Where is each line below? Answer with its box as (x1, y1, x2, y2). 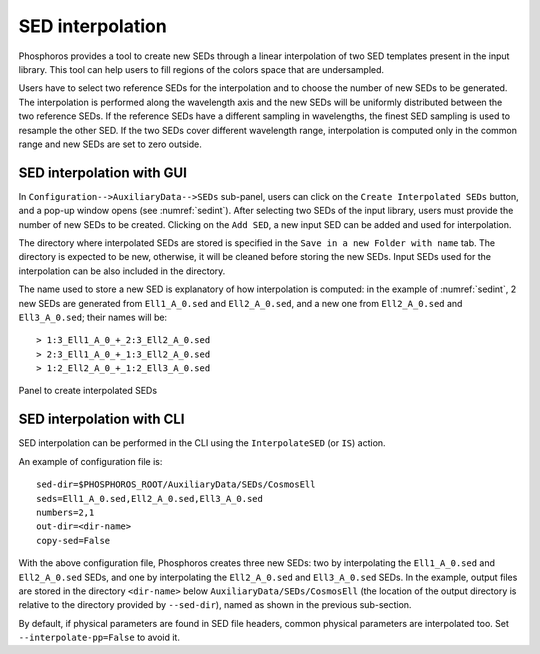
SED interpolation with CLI (18, 411, 185, 428)
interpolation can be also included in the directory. (18, 265, 226, 277)
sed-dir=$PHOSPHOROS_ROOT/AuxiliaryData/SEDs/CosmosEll (36, 479, 316, 490)
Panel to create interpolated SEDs (18, 385, 158, 397)
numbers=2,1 (36, 506, 95, 518)
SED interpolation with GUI (18, 164, 187, 181)
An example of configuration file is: (18, 455, 163, 467)
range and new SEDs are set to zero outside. (18, 138, 202, 150)
